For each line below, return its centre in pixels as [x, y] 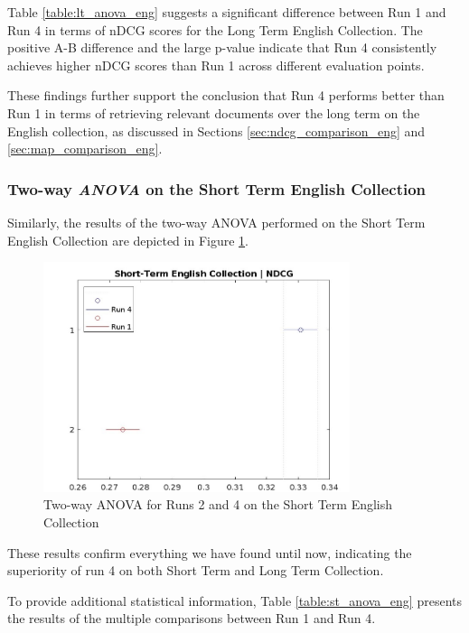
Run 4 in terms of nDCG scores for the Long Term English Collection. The [215, 29]
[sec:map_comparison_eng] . [85, 149]
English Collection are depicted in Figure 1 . [128, 240]
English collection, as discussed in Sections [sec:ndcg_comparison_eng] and [216, 130]
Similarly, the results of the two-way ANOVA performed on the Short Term [216, 222]
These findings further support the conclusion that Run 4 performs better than [226, 95]
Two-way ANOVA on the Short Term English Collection [217, 188]
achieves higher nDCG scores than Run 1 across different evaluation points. [216, 65]
